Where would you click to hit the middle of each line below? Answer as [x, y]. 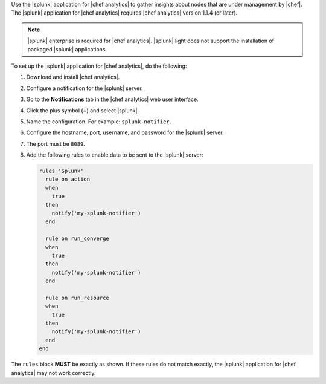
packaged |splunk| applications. [67, 49]
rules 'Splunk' [61, 171]
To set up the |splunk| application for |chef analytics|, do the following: [99, 66]
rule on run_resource [78, 298]
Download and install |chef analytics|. [73, 77]
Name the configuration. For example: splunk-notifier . [99, 122]
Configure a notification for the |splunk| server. [85, 88]
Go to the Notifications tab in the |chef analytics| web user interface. [112, 99]
